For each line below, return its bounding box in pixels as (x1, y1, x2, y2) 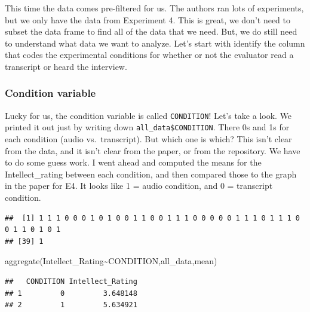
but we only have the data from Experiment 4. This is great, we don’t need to (5, 13, 291, 26)
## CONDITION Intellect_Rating (5, 277, 137, 286)
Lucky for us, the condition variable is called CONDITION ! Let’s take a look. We (5, 109, 292, 121)
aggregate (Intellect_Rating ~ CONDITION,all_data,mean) (5, 255, 217, 267)
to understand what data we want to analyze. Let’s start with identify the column (5, 36, 305, 49)
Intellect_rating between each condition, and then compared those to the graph (5, 167, 297, 180)
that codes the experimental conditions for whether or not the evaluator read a (5, 48, 294, 61)
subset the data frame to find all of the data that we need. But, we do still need (5, 25, 297, 38)
